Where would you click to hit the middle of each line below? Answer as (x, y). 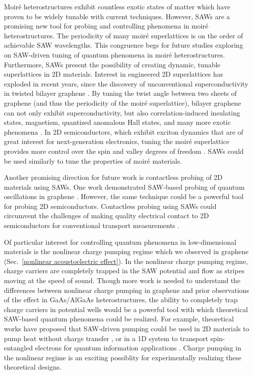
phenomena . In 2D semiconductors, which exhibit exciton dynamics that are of (124, 131)
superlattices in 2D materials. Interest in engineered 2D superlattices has (113, 74)
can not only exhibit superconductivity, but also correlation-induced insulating (122, 112)
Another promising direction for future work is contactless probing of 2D (113, 177)
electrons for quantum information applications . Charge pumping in (138, 348)
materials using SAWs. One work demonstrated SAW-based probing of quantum (124, 187)
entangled (18, 348)
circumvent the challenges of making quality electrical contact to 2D (107, 216)
